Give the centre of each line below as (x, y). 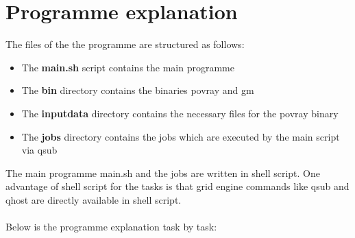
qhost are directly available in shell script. (94, 199)
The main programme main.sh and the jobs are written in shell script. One (163, 172)
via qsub (39, 150)
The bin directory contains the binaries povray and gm (138, 90)
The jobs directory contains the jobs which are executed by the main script (181, 136)
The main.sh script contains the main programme (128, 67)
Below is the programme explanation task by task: (111, 227)
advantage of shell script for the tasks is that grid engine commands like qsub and (177, 186)
